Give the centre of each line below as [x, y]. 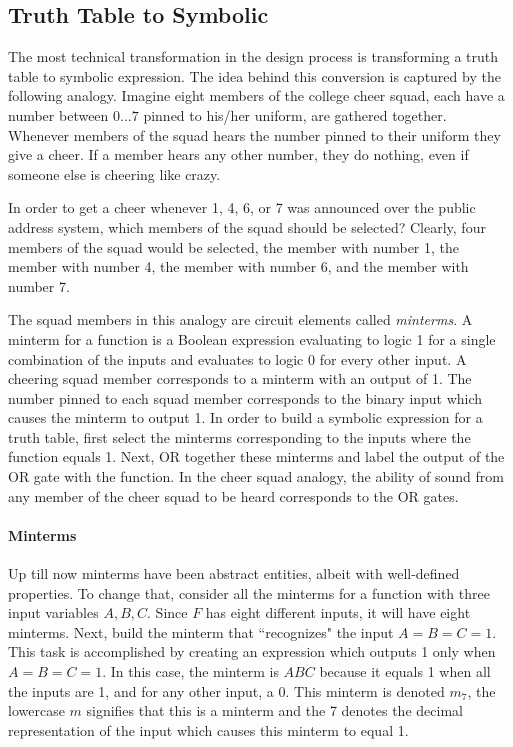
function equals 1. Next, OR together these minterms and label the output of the [256, 456]
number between [58, 114]
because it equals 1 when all [405, 671]
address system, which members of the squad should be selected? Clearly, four [247, 226]
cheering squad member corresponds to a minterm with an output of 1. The [240, 378]
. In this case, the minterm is [190, 671]
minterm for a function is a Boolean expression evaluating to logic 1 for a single [252, 338]
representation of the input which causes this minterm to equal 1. [208, 729]
